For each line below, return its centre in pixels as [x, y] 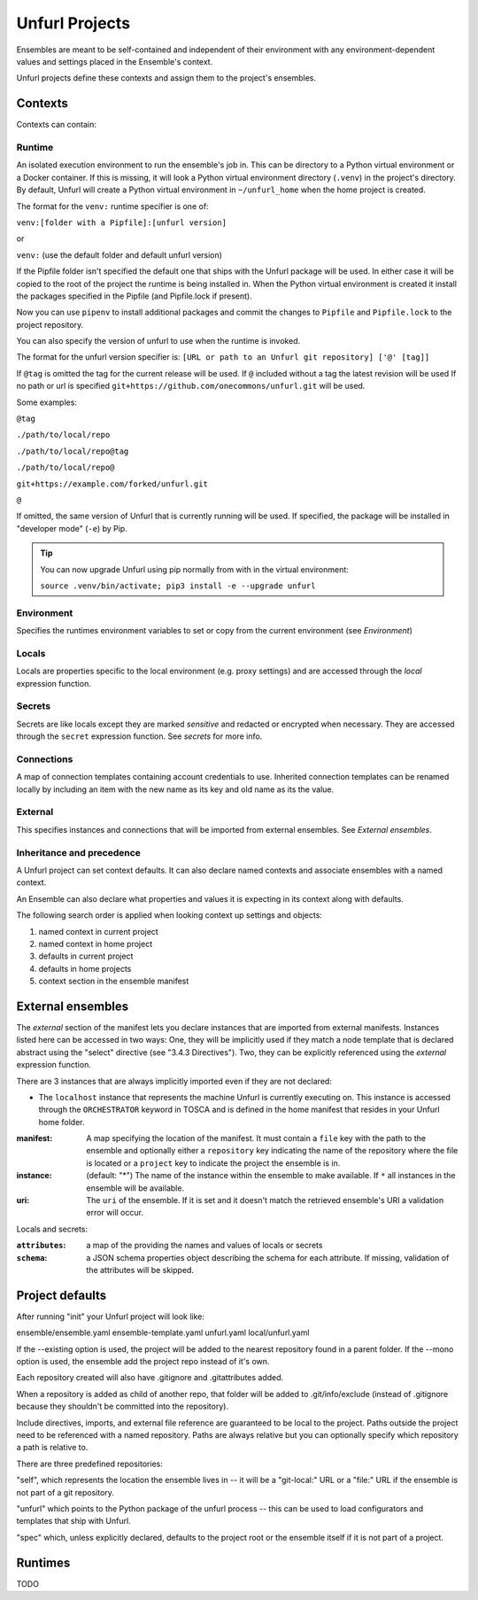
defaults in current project [86, 956]
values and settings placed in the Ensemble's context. [115, 61]
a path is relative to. [52, 1448]
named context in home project [96, 944]
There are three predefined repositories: [89, 1464]
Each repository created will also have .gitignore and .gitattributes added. [150, 1378]
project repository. [50, 324]
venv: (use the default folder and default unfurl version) [119, 255]
